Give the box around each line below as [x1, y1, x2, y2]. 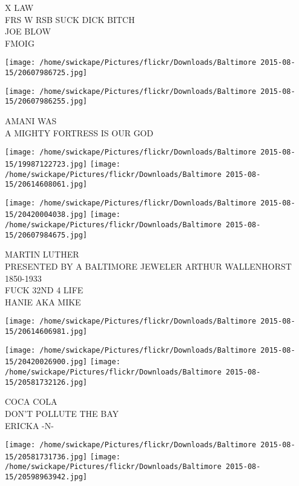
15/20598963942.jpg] [5, 473, 88, 482]
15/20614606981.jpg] [5, 327, 88, 336]
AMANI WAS [5, 115, 57, 127]
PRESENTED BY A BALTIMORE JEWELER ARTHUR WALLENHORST [5, 260, 292, 273]
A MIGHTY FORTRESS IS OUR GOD [5, 126, 154, 139]
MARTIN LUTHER [5, 248, 79, 261]
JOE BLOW [5, 25, 51, 38]
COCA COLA [5, 395, 57, 408]
